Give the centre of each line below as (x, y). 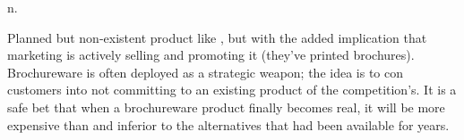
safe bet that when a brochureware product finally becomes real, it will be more (226, 107)
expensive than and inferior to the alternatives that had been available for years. (228, 124)
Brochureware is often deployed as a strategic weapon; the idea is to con (205, 72)
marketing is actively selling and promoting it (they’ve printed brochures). (211, 55)
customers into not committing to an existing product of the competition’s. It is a (232, 90)
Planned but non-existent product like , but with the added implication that (217, 37)
